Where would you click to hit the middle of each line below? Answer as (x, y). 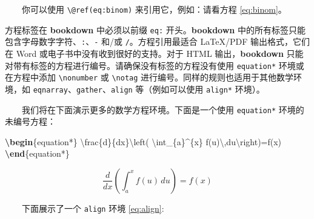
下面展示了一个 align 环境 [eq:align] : (93, 208)
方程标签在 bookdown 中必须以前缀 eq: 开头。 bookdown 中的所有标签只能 (155, 29)
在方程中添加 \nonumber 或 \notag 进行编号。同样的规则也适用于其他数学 (149, 77)
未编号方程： (30, 121)
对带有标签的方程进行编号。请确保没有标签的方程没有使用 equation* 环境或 (155, 65)
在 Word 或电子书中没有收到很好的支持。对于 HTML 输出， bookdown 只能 (154, 53)
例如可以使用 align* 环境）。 (209, 89)
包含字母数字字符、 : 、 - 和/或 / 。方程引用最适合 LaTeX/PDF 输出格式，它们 (157, 41)
